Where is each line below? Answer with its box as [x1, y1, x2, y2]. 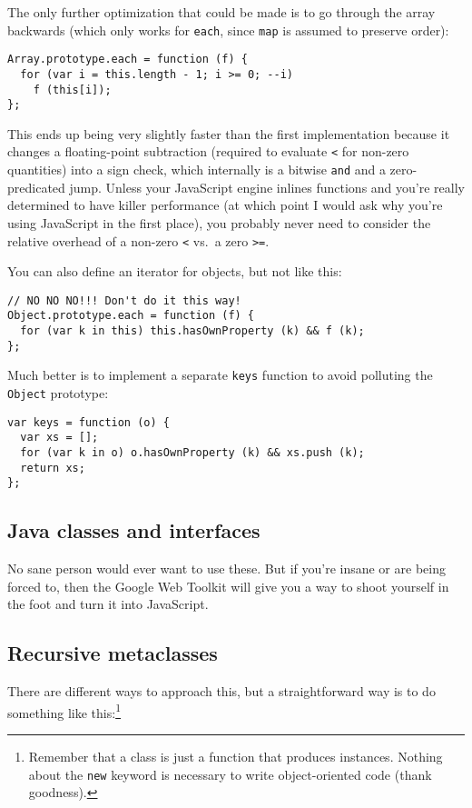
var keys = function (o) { [7, 415, 170, 429]
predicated [7, 177, 65, 196]
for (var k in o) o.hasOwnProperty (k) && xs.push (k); [20, 446, 365, 460]
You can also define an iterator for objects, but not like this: [7, 262, 342, 281]
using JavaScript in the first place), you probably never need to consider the [7, 213, 431, 232]
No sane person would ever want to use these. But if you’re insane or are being [7, 559, 446, 578]
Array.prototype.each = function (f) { [7, 53, 248, 66]
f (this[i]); [33, 83, 112, 96]
